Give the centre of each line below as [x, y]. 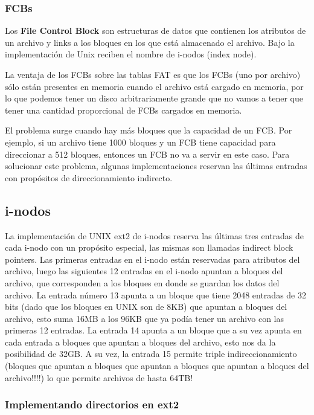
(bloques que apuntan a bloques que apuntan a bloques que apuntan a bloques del [157, 366]
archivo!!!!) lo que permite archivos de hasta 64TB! [99, 377]
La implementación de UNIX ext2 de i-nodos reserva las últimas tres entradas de [155, 235]
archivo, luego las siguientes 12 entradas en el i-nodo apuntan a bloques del [144, 271]
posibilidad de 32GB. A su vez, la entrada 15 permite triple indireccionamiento [151, 354]
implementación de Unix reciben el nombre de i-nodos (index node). [131, 54]
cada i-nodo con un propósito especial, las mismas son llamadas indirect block [149, 247]
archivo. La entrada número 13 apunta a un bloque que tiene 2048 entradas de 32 [155, 294]
